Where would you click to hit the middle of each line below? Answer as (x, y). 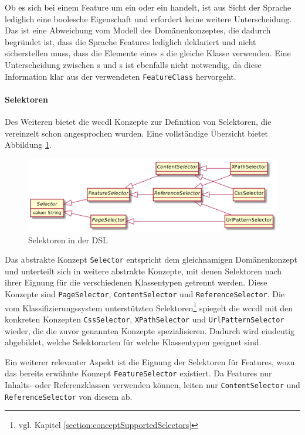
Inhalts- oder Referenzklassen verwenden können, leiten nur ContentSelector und (152, 385)
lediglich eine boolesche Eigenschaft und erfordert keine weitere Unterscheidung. (148, 18)
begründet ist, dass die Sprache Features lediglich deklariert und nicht (131, 41)
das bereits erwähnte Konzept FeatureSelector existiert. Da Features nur (138, 373)
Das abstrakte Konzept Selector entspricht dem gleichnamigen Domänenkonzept (151, 259)
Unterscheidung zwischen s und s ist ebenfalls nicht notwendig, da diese (133, 64)
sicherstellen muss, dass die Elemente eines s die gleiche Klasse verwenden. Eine (148, 53)
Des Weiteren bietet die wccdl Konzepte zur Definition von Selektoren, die (138, 122)
